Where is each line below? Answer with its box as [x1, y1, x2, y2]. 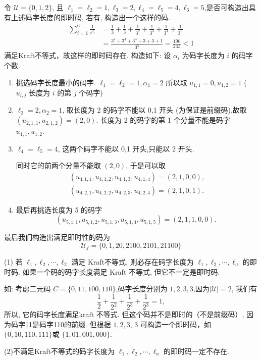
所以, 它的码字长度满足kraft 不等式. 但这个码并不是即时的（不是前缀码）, [4, 309, 244, 320]
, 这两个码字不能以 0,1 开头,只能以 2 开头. [58, 143, 194, 153]
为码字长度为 [182, 50, 225, 61]
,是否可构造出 [204, 2, 249, 12]
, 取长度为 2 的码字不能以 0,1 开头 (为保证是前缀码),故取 [62, 105, 247, 115]
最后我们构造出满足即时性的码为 [4, 232, 110, 242]
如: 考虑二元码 [4, 283, 51, 294]
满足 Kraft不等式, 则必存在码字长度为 [71, 256, 194, 267]
